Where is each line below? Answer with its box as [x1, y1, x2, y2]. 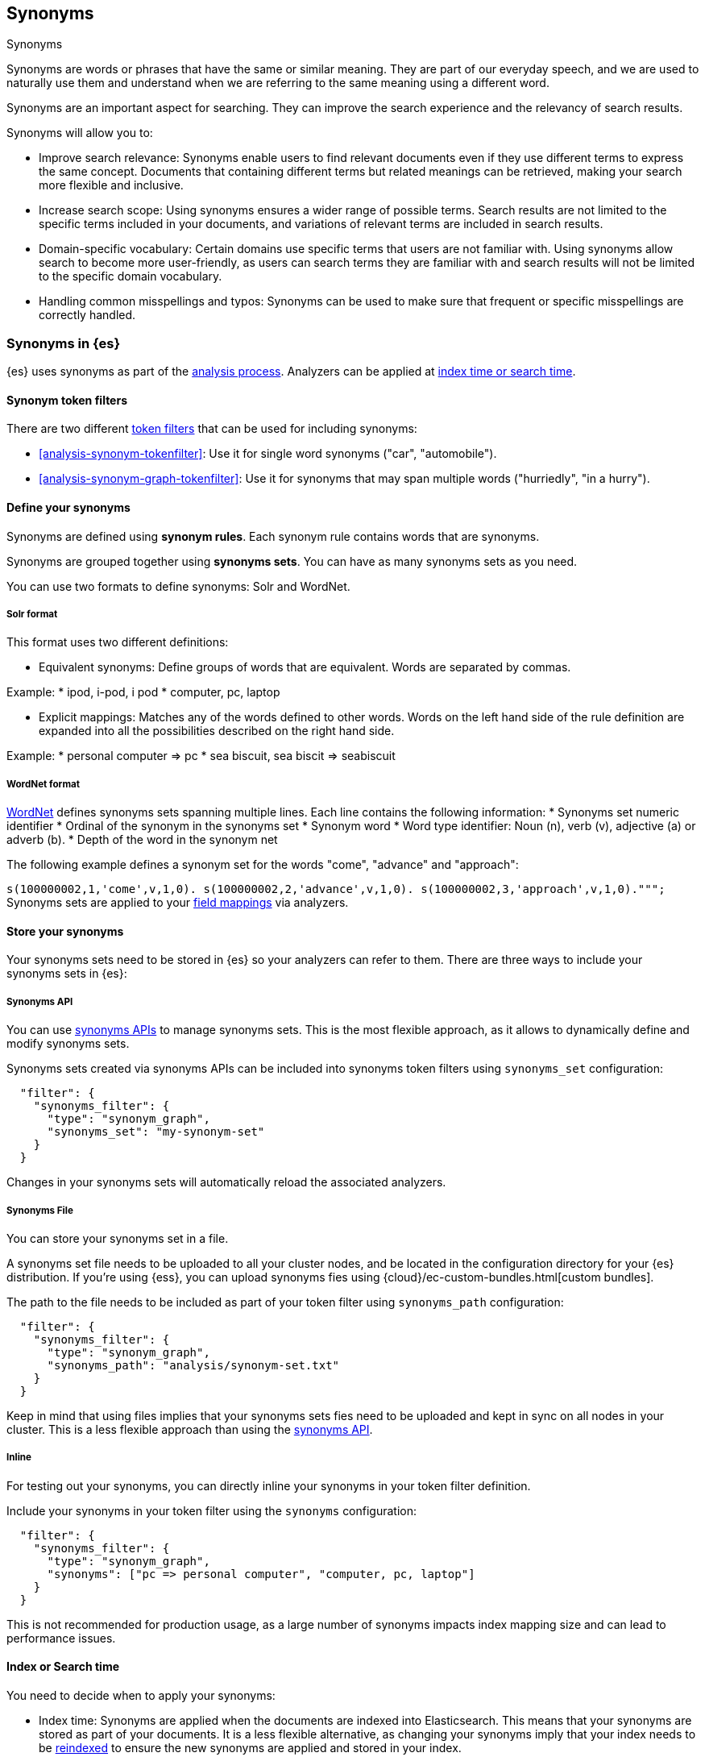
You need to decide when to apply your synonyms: [6, 1688, 276, 1702]
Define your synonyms [6, 501, 131, 514]
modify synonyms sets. [6, 1036, 130, 1051]
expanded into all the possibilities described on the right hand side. [39, 724, 395, 738]
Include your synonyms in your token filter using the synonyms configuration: [6, 1503, 417, 1518]
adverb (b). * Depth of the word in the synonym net [6, 833, 278, 847]
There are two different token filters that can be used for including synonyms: [6, 422, 417, 436]
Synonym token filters [6, 393, 128, 407]
